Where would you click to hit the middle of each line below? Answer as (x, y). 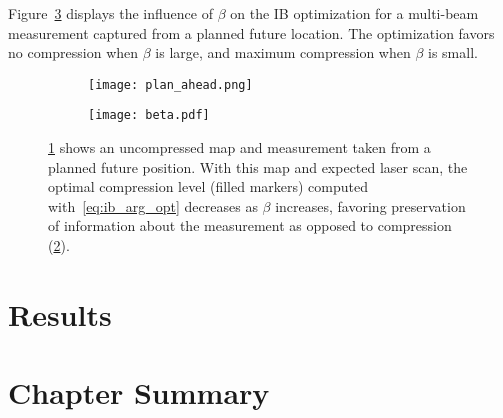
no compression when (73, 52)
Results (60, 313)
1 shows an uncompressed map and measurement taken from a (239, 147)
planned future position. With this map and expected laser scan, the (258, 166)
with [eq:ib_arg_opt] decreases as (153, 205)
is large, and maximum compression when (283, 52)
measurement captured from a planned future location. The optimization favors (251, 32)
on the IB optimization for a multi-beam (354, 13)
